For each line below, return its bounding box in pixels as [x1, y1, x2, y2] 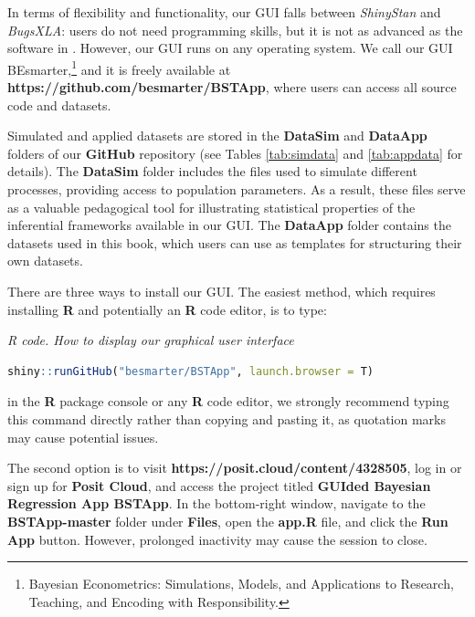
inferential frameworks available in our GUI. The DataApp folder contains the [7, 215, 451, 235]
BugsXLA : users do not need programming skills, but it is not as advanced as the [7, 20, 463, 39]
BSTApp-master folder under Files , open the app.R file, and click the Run [7, 511, 449, 530]
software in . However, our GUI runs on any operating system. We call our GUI [7, 38, 453, 58]
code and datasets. [7, 95, 111, 114]
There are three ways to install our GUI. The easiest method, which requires [7, 281, 436, 300]
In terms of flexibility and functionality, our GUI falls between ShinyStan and [7, 3, 441, 21]
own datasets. [7, 251, 83, 270]
